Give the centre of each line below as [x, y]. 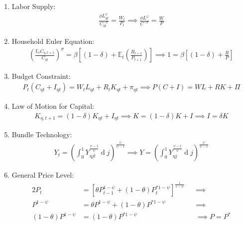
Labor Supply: [34, 6]
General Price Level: [43, 175]
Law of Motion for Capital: [53, 106]
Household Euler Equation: [53, 41]
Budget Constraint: [41, 76]
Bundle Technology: [42, 134]
